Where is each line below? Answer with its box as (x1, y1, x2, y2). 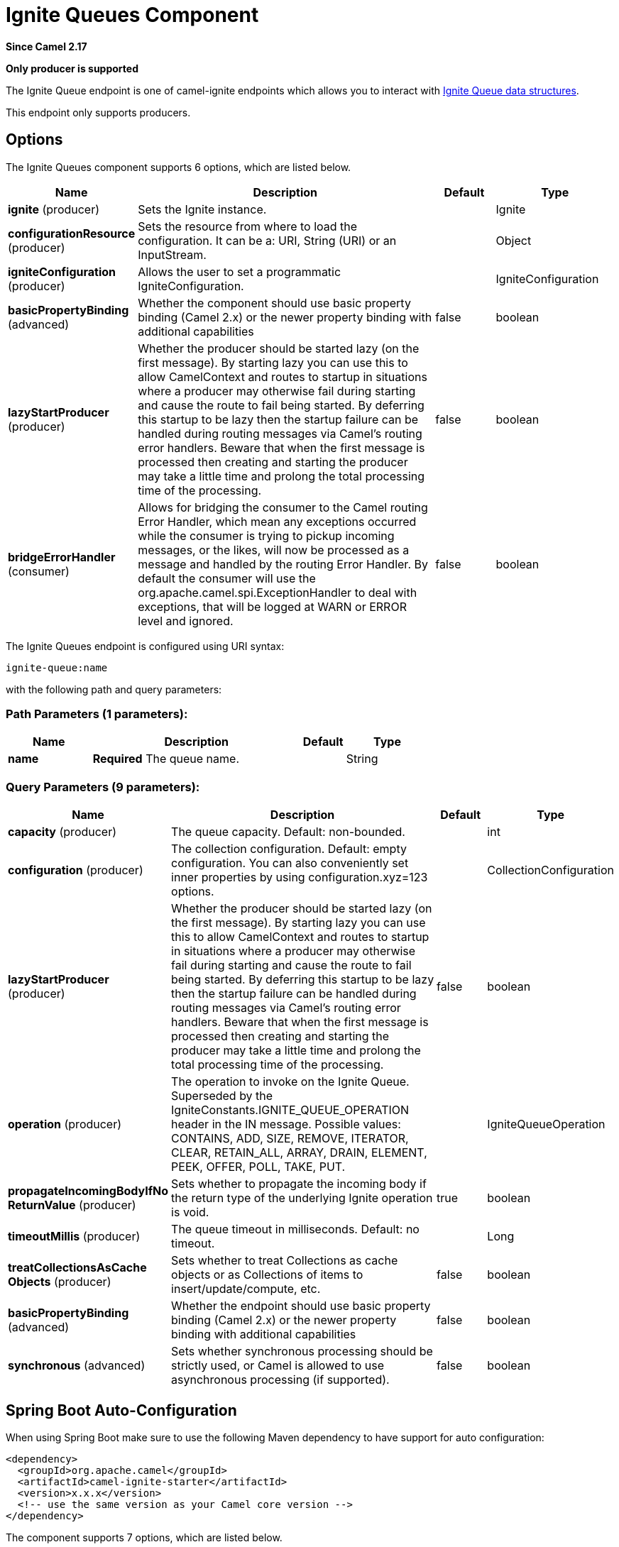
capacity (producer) (8, 825, 117, 839)
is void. (171, 1205, 209, 1220)
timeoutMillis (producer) (8, 1229, 141, 1244)
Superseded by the (171, 1089, 273, 1103)
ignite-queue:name (6, 661, 108, 673)
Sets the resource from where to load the (138, 219, 358, 233)
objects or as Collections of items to (171, 1267, 363, 1282)
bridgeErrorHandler (8, 549, 116, 564)
